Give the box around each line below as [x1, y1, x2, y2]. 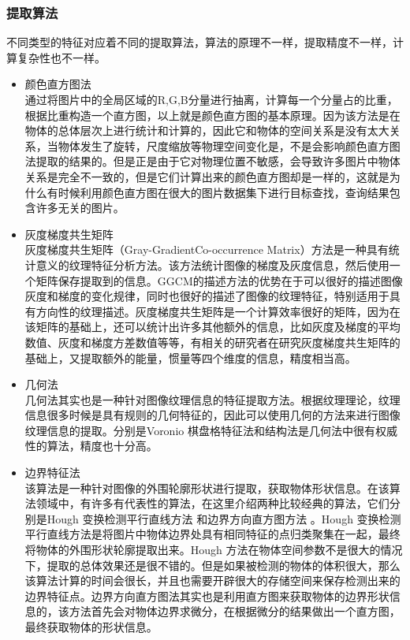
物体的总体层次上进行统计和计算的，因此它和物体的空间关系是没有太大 [24, 122, 389, 139]
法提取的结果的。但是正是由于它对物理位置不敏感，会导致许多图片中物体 [24, 153, 401, 169]
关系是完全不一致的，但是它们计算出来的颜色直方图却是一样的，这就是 [24, 168, 389, 184]
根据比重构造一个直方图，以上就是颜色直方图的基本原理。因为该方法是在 [24, 106, 401, 123]
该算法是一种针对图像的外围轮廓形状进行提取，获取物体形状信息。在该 [24, 479, 389, 496]
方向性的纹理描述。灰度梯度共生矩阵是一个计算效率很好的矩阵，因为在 [35, 303, 401, 319]
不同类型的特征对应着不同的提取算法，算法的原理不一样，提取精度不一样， [6, 34, 393, 50]
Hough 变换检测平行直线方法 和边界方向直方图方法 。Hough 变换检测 [47, 510, 401, 527]
